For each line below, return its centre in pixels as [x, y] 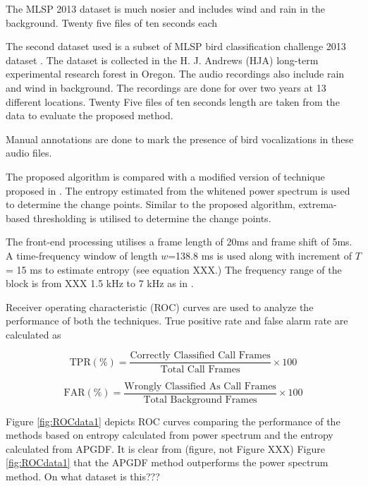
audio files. [29, 153]
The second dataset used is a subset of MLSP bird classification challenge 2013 [176, 46]
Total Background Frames [200, 400]
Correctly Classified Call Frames [200, 356]
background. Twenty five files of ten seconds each [112, 22]
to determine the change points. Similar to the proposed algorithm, [151, 204]
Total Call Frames [200, 369]
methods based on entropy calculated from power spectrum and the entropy [170, 435]
